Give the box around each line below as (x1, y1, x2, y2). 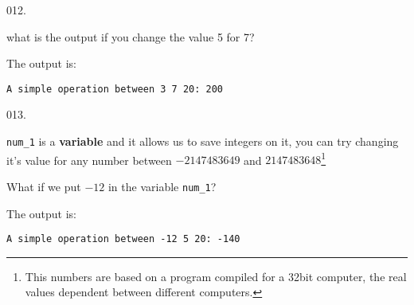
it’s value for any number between (6, 151, 172, 168)
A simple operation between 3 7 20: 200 (6, 83, 224, 95)
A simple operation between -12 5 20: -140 (6, 233, 240, 245)
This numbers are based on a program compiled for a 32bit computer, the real (25, 268, 407, 284)
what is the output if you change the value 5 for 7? (6, 28, 255, 45)
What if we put (6, 178, 81, 194)
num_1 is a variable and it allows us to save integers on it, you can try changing (6, 133, 399, 150)
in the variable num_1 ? (107, 178, 217, 194)
